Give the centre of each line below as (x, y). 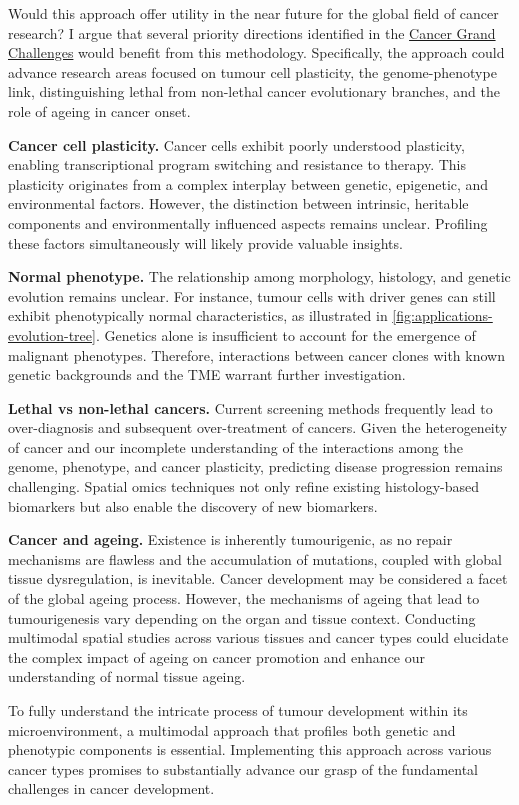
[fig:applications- (442, 315)
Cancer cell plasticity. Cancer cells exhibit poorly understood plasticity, (236, 144)
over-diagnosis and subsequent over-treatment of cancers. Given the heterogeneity (258, 427)
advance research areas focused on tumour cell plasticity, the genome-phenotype (252, 71)
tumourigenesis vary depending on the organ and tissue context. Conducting (242, 617)
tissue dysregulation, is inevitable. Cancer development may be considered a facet (258, 578)
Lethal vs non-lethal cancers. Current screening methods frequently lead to (250, 407)
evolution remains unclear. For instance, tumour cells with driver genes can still (252, 295)
